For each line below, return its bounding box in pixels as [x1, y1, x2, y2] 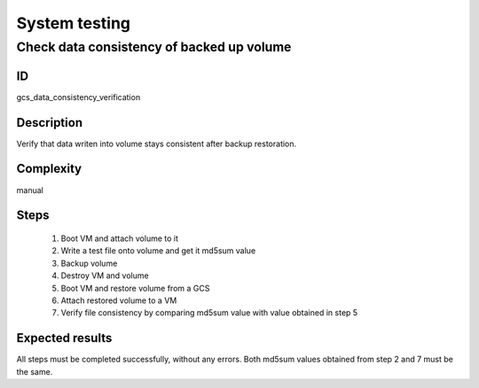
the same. [16, 366, 53, 376]
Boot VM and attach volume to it [60, 233, 179, 244]
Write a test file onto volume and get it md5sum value [60, 245, 256, 256]
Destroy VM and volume [60, 270, 150, 281]
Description [16, 115, 83, 130]
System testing [16, 13, 131, 33]
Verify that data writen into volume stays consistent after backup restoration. [16, 138, 297, 149]
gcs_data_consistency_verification [16, 91, 141, 102]
